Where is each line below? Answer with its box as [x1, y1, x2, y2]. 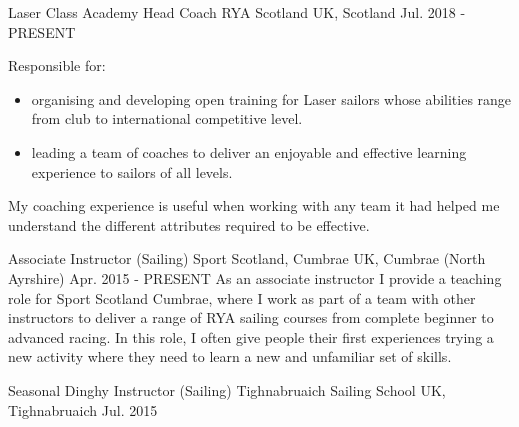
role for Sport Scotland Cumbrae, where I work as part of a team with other [8, 287, 476, 308]
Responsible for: [8, 55, 106, 76]
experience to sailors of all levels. [31, 161, 233, 182]
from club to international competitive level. [31, 108, 303, 129]
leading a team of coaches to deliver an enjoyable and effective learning [31, 141, 467, 162]
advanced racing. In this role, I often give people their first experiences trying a [8, 326, 494, 347]
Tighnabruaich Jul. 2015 [8, 399, 158, 420]
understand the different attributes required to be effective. [8, 214, 370, 235]
